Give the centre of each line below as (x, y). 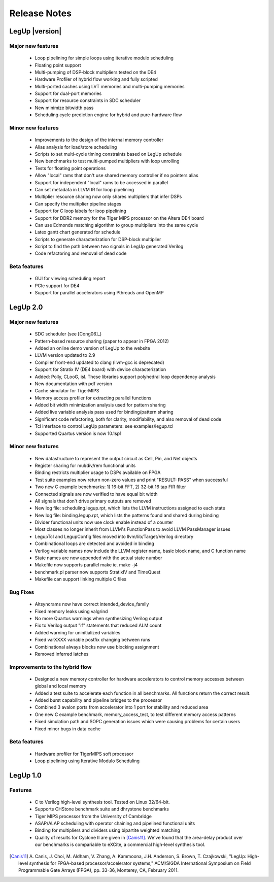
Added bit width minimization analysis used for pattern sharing (100, 405)
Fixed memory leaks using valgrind (71, 611)
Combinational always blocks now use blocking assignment (97, 647)
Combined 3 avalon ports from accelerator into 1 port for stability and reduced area (122, 707)
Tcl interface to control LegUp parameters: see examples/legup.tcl (104, 426)
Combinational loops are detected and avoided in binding (94, 544)
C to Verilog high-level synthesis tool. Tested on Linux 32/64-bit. (102, 802)
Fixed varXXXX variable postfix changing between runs (93, 640)
